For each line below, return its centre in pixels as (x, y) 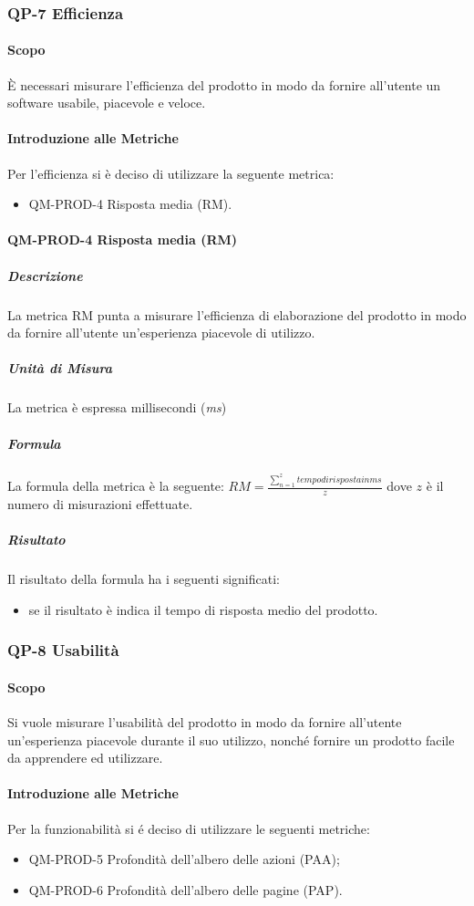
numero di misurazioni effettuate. (100, 504)
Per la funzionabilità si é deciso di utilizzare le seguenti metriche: (189, 828)
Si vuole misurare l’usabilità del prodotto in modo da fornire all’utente (205, 722)
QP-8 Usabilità (63, 650)
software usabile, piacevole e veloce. (107, 103)
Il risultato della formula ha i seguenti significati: (144, 579)
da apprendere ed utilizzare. (85, 758)
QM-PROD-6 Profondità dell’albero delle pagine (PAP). (185, 889)
